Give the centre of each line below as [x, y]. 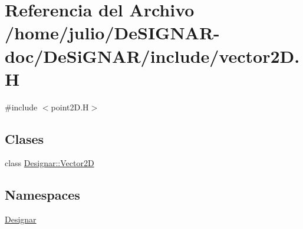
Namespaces [42, 195]
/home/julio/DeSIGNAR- [112, 33]
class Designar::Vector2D [50, 163]
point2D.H [70, 107]
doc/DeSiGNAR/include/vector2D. [152, 55]
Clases [24, 138]
